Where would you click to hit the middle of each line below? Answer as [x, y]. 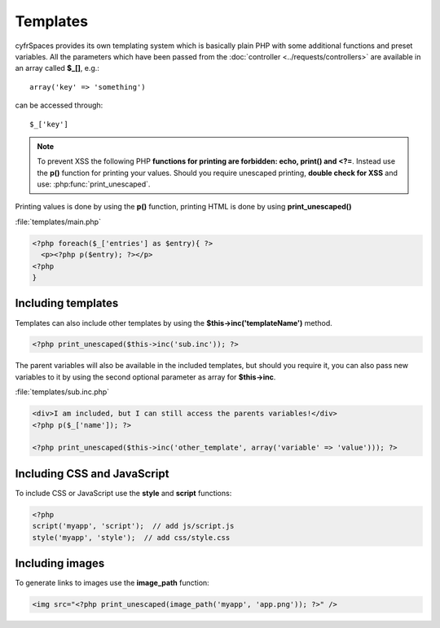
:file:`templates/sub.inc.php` [62, 392]
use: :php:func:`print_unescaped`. [94, 184]
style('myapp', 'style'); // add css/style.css [131, 537]
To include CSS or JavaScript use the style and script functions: [123, 493]
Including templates [67, 303]
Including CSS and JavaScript [92, 474]
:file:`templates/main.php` [58, 222]
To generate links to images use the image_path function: [112, 583]
